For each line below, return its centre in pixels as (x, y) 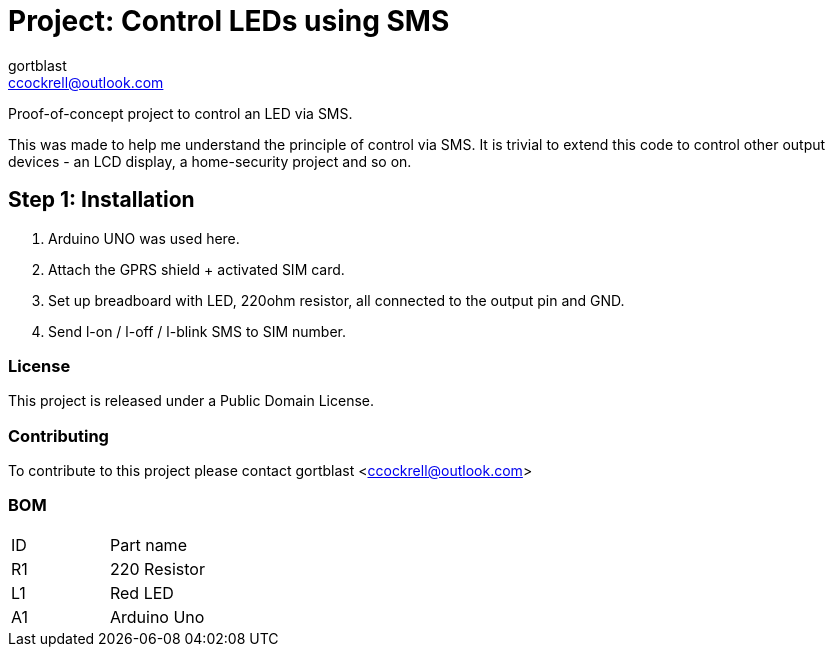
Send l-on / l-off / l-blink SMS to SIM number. (197, 331)
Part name (148, 544)
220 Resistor (157, 568)
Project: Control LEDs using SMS (229, 21)
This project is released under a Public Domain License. (191, 401)
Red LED (141, 592)
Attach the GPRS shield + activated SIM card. (196, 269)
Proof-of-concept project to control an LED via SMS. (180, 113)
